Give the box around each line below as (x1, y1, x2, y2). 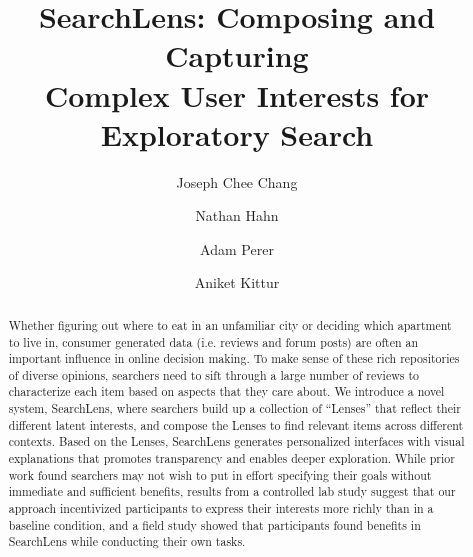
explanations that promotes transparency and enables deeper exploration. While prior (8, 450, 455, 467)
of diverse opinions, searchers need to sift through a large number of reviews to (8, 366, 419, 383)
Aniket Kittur (194, 272, 280, 293)
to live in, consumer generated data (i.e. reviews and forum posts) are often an (8, 333, 419, 350)
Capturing (165, 35, 309, 76)
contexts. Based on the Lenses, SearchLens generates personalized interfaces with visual (8, 433, 465, 450)
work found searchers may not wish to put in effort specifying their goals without (8, 466, 432, 483)
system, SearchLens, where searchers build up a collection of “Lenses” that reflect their (8, 400, 461, 417)
